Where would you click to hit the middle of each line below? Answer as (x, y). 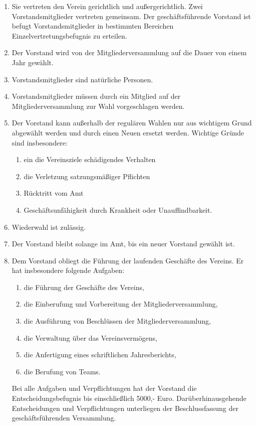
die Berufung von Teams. (62, 371)
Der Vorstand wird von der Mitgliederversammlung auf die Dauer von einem (129, 52)
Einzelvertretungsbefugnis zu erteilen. (69, 35)
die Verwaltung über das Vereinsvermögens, (90, 337)
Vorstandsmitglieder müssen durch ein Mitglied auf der (96, 96)
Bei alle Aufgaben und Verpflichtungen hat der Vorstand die (104, 388)
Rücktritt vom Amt (54, 193)
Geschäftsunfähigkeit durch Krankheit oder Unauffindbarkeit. (118, 209)
